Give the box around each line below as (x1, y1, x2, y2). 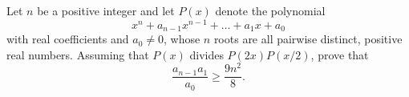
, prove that (310, 46, 369, 63)
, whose (163, 30, 200, 47)
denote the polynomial (215, 2, 326, 18)
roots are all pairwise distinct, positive (213, 30, 403, 47)
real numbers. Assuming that (6, 46, 149, 63)
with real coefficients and (6, 30, 129, 47)
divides (189, 46, 224, 63)
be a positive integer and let (37, 2, 175, 18)
